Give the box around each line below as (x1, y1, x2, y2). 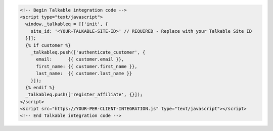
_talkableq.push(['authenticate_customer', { (30, 49, 146, 55)
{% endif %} (25, 85, 55, 90)
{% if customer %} (25, 42, 71, 48)
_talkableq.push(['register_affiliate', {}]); (25, 92, 143, 98)
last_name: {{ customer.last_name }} (36, 71, 132, 77)
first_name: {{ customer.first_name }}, (36, 63, 138, 69)
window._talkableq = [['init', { (25, 21, 108, 27)
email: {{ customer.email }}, (36, 56, 124, 62)
